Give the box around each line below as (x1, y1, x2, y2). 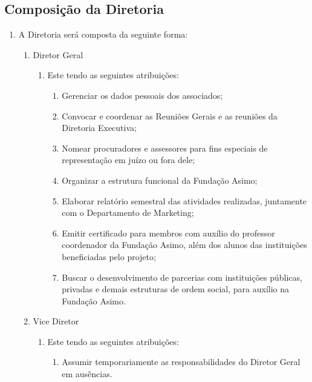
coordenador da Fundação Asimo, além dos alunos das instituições (62, 238, 307, 251)
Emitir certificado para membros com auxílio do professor (62, 226, 275, 239)
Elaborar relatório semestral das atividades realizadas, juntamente (62, 194, 307, 207)
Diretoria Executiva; (62, 121, 137, 134)
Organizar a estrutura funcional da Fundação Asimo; (62, 173, 258, 186)
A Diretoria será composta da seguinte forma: (18, 28, 188, 41)
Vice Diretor (33, 315, 79, 327)
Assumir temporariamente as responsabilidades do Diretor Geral (62, 355, 301, 368)
